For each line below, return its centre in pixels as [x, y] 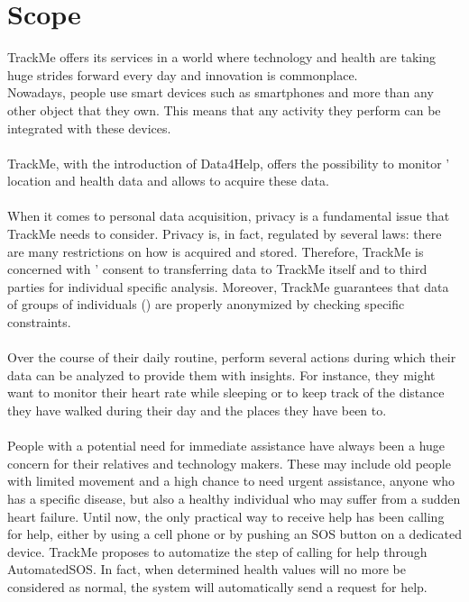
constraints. [39, 322]
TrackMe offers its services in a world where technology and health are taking [221, 57]
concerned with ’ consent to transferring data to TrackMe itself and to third [217, 269]
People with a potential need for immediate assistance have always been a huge [226, 446]
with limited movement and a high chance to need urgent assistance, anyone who [231, 481]
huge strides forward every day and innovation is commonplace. [183, 74]
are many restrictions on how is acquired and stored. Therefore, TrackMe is [216, 251]
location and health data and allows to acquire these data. [168, 181]
